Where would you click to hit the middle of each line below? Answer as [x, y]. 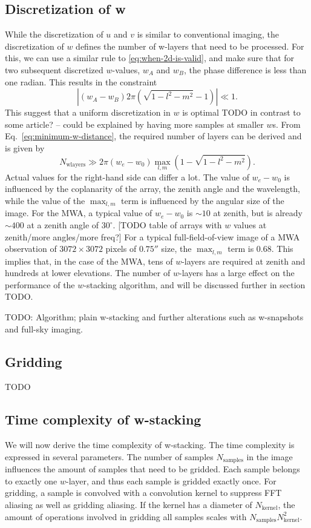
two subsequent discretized [54, 69]
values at [250, 225]
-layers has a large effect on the [237, 273]
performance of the [40, 284]
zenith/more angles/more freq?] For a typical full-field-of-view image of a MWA [152, 236]
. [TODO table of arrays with [167, 225]
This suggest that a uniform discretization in [88, 112]
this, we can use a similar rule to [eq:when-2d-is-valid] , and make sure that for [150, 58]
